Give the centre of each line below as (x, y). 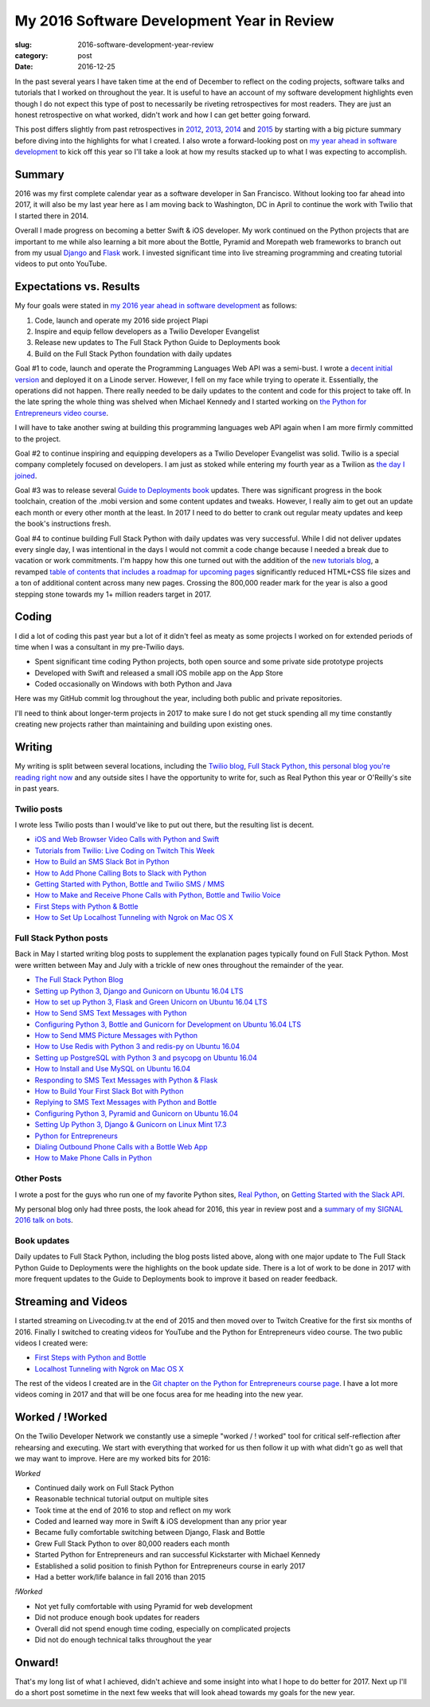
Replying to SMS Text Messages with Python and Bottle (126, 1102)
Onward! (37, 1662)
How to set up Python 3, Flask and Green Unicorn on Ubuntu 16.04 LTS (151, 1002)
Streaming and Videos (71, 1302)
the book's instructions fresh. (63, 524)
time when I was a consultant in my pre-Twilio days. (100, 647)
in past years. (37, 788)
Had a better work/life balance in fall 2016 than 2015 (120, 1577)
